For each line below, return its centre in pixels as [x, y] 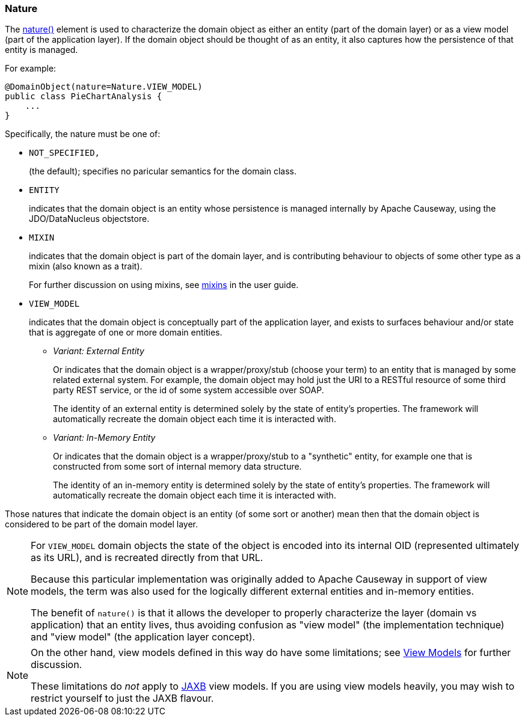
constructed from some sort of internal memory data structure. [177, 467]
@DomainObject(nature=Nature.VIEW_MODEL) [104, 87]
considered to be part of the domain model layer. [102, 524]
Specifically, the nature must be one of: [83, 134]
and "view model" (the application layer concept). [143, 637]
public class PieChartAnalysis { [84, 97]
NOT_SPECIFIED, [65, 153]
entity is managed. [41, 50]
